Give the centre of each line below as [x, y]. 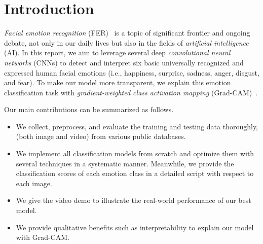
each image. [34, 183]
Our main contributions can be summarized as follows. [89, 109]
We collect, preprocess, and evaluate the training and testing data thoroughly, [137, 126]
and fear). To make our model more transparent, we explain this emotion [118, 82]
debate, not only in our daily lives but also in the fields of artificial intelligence [126, 42]
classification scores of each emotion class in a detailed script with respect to [135, 173]
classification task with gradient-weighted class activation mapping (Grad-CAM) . [131, 92]
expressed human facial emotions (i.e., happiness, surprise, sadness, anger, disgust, [132, 72]
